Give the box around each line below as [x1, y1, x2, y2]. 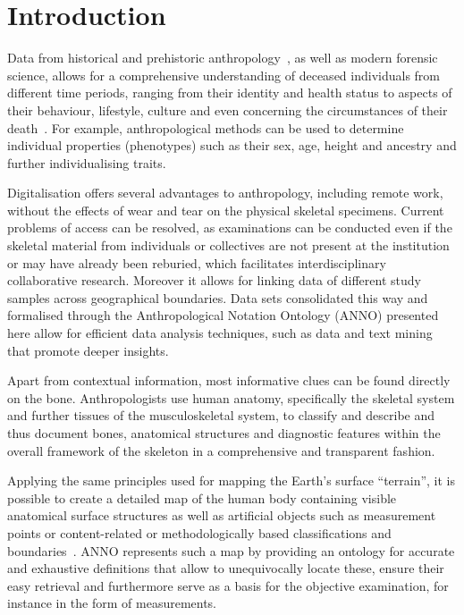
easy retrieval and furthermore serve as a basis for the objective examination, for [7, 576, 449, 594]
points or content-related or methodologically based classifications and [7, 523, 392, 542]
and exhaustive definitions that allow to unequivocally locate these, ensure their [7, 559, 444, 577]
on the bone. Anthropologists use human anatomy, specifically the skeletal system [7, 388, 455, 407]
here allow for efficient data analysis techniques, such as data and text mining [7, 324, 433, 342]
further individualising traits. [7, 153, 166, 172]
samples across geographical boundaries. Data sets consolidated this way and [7, 288, 428, 307]
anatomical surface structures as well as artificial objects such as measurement [7, 506, 436, 525]
